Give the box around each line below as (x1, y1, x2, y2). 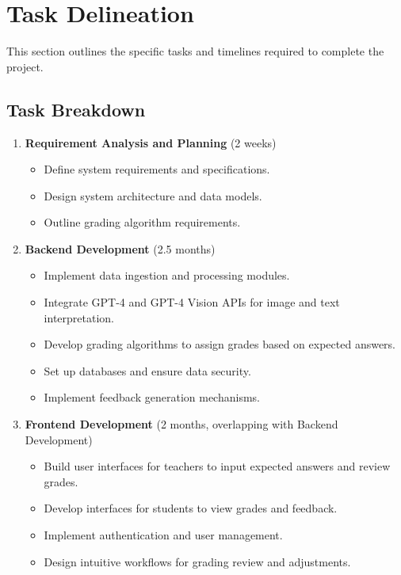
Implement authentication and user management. (44, 527, 283, 543)
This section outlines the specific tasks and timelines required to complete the (6, 43, 384, 59)
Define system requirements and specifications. (44, 161, 270, 177)
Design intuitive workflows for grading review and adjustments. (44, 553, 351, 569)
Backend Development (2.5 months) (25, 240, 216, 257)
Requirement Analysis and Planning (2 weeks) (25, 134, 277, 150)
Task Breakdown (6, 97, 146, 121)
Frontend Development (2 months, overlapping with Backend (25, 416, 338, 432)
